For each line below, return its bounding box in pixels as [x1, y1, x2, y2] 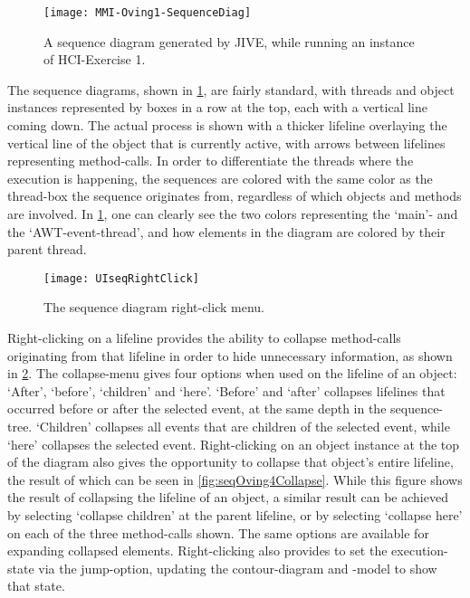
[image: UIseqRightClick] [43, 271, 199, 285]
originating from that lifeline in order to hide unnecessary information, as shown [7, 346, 453, 365]
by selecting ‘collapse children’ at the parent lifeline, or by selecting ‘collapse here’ [7, 505, 463, 524]
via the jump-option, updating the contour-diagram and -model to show [38, 558, 437, 577]
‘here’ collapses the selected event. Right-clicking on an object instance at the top [7, 434, 460, 453]
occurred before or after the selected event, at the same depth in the [7, 399, 387, 418]
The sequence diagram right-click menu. [43, 298, 264, 317]
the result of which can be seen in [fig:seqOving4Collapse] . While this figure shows [7, 470, 463, 489]
